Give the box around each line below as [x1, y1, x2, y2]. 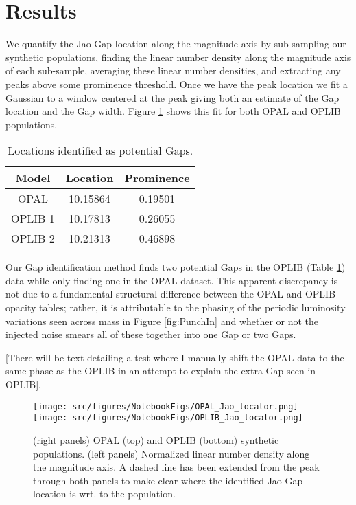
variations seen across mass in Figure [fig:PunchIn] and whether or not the [5, 313, 319, 328]
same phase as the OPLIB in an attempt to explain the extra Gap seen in [5, 363, 316, 378]
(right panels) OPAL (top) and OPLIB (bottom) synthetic [33, 432, 279, 447]
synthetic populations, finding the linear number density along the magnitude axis [5, 49, 351, 64]
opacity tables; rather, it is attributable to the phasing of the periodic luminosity [5, 300, 346, 315]
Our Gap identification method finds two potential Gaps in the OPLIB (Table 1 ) [5, 260, 346, 274]
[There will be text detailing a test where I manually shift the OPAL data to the [5, 350, 344, 364]
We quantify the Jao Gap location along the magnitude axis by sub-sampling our [5, 36, 346, 51]
